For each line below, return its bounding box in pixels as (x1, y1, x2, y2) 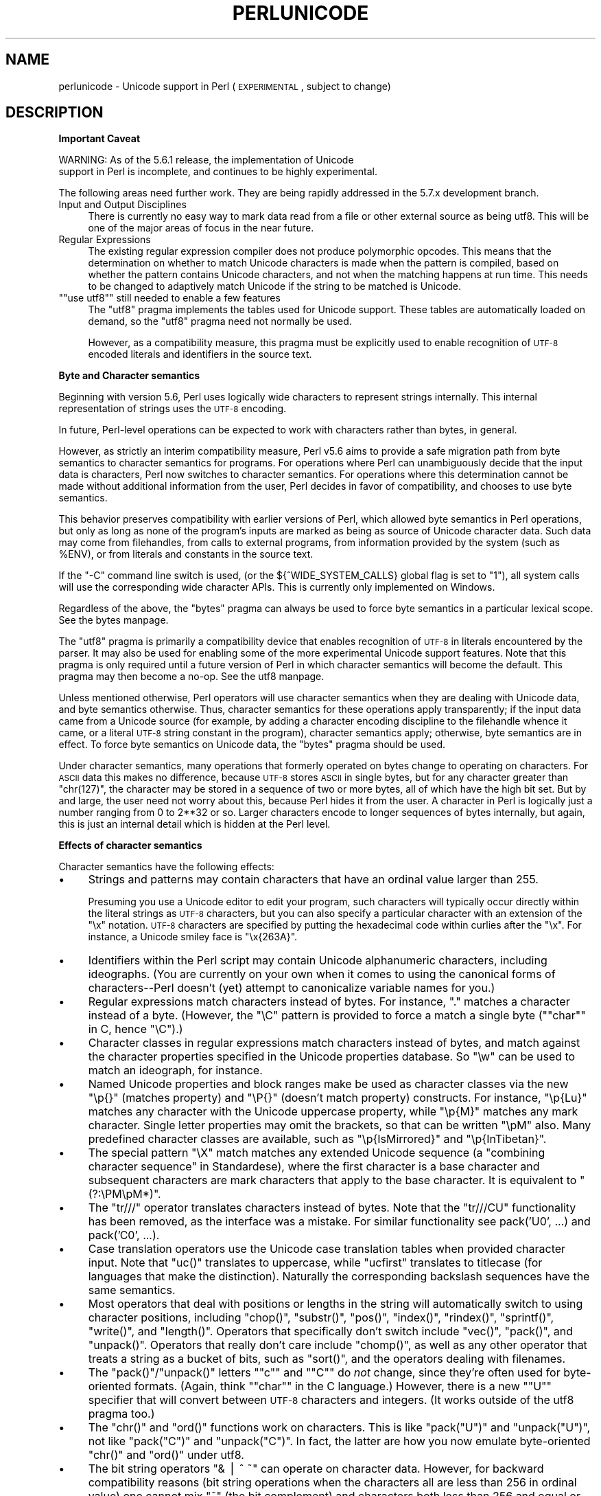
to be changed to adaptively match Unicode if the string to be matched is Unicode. (88, 280, 462, 293)
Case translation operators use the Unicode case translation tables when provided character (88, 1242, 566, 1256)
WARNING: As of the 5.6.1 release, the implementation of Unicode (58, 154, 354, 166)
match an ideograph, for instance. (88, 1063, 263, 1078)
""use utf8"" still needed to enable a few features (58, 292, 281, 304)
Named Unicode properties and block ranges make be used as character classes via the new (88, 1077, 569, 1091)
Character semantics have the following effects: (58, 861, 274, 873)
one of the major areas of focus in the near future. (88, 222, 314, 234)
